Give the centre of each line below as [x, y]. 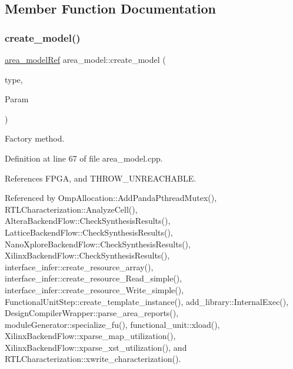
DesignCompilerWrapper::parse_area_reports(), [92, 313]
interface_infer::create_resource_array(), [79, 266]
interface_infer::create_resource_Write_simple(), [94, 289]
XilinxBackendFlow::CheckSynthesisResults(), [87, 255]
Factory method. [35, 138]
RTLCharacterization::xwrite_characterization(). [93, 359]
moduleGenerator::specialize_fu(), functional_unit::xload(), [112, 324]
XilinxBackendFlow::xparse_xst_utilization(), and [96, 347]
